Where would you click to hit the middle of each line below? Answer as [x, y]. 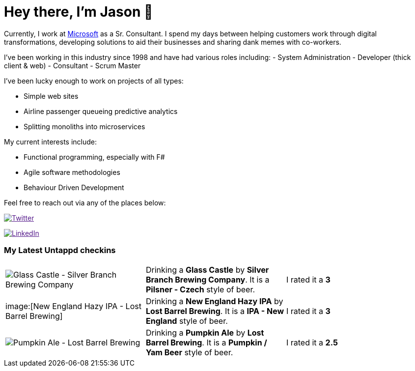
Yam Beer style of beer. [189, 352]
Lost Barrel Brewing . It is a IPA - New [215, 311]
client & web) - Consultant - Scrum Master [72, 65]
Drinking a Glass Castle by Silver [207, 270]
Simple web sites [51, 96]
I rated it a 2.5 [312, 342]
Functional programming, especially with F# [94, 157]
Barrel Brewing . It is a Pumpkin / [206, 342]
